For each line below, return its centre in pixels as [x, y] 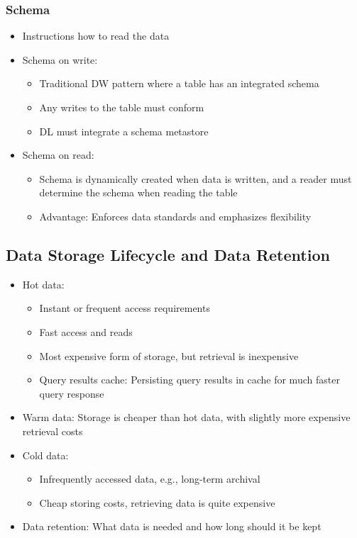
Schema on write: [60, 59]
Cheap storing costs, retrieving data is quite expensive [157, 502]
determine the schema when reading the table [138, 192]
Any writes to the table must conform [122, 107]
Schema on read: [58, 155]
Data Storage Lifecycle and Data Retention [168, 254]
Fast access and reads [86, 331]
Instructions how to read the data [96, 36]
